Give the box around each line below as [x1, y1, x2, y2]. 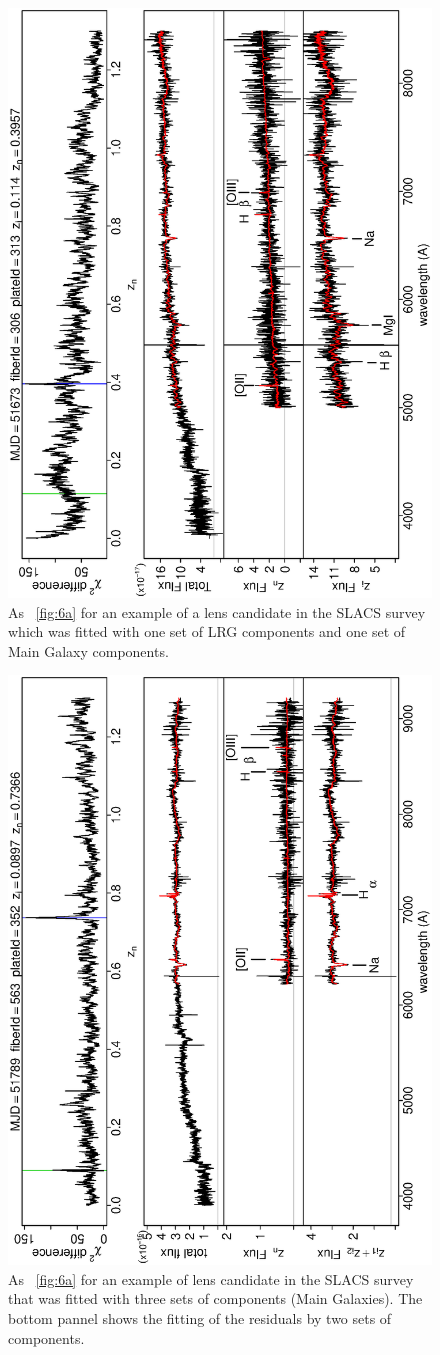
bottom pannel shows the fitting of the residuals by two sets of [8, 1307, 392, 1328]
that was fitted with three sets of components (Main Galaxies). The [8, 1288, 423, 1309]
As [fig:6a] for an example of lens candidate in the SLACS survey [8, 1268, 414, 1289]
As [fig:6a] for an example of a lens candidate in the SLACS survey [8, 601, 426, 622]
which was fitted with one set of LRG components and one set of [8, 621, 406, 642]
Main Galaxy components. [8, 640, 169, 661]
